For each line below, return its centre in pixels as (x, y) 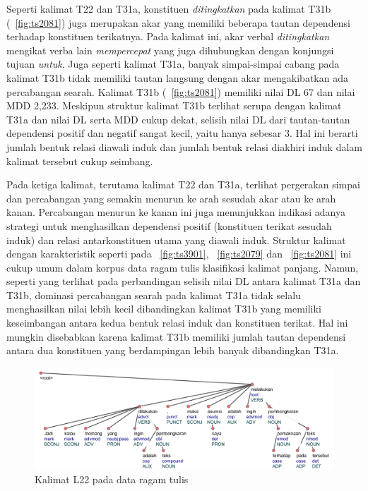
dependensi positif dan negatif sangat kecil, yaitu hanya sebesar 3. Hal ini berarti (182, 133)
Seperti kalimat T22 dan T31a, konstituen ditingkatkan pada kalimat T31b (169, 8)
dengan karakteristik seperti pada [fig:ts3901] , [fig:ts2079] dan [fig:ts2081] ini (179, 254)
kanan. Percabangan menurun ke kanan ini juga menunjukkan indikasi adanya (176, 212)
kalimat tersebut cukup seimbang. (80, 160)
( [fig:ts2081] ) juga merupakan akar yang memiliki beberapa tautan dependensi (178, 22)
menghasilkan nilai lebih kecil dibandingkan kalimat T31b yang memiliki (164, 309)
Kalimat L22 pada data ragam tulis (112, 479)
